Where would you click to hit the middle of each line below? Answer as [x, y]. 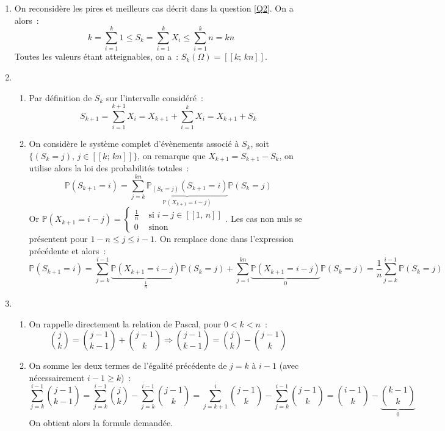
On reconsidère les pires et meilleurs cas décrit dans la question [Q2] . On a [154, 8]
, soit [260, 144]
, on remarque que [172, 155]
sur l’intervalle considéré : [154, 97]
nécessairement [57, 377]
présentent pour [58, 239]
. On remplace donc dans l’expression [224, 239]
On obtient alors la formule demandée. [101, 422]
